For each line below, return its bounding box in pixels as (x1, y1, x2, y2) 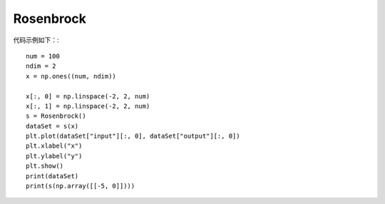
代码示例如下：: (13, 36, 60, 44)
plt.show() (26, 162, 64, 170)
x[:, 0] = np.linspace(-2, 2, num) (26, 92, 150, 100)
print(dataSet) (26, 172, 79, 180)
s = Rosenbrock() (26, 112, 86, 121)
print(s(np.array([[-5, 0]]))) (26, 182, 135, 190)
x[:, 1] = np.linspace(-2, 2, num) (26, 102, 150, 110)
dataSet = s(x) (26, 122, 79, 130)
